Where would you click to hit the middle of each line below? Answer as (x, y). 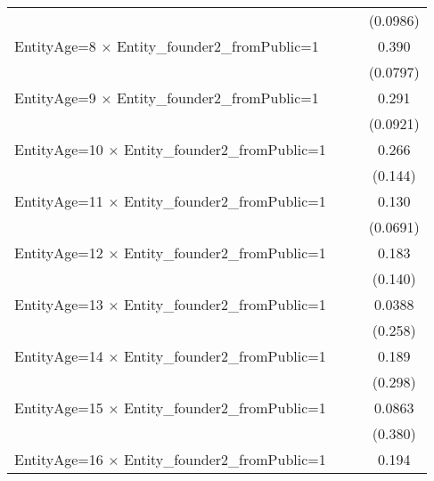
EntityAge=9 (55, 98)
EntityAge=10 (59, 149)
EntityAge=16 (59, 459)
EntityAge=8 (55, 46)
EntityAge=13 (59, 304)
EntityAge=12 (59, 253)
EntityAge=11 (59, 201)
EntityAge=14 (59, 356)
